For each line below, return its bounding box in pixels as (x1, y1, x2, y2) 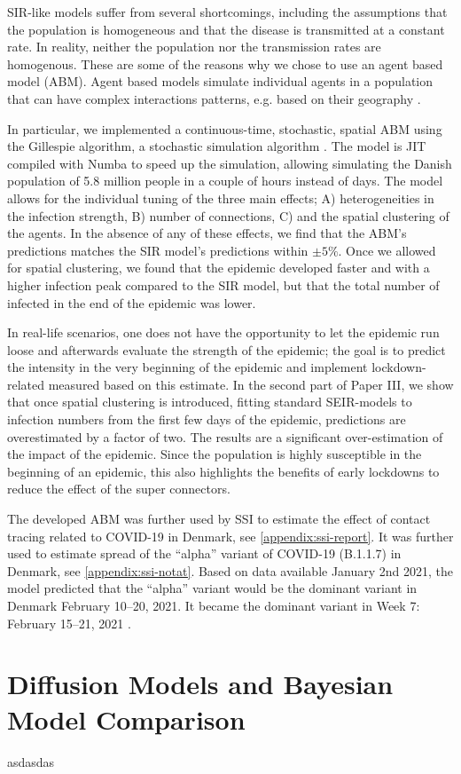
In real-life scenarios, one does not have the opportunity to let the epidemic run (7, 323, 440, 342)
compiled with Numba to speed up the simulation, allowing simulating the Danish (7, 154, 452, 172)
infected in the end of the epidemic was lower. (7, 293, 256, 312)
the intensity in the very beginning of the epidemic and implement (7, 358, 368, 376)
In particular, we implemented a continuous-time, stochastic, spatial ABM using (7, 119, 442, 138)
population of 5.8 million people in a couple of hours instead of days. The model (7, 171, 443, 190)
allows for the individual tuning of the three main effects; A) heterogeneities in (7, 188, 434, 207)
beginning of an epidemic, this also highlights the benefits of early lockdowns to (7, 462, 440, 480)
